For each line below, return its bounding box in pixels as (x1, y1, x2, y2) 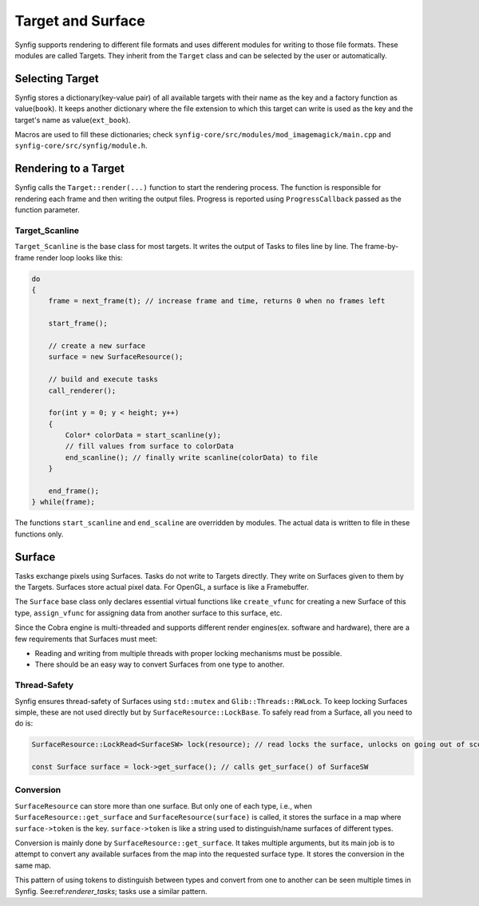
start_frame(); (48, 319, 108, 328)
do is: (14, 718, 34, 728)
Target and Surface (14, 12, 145, 30)
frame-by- (364, 242, 399, 251)
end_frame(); (48, 487, 100, 496)
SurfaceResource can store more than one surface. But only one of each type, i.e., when (14, 801, 313, 810)
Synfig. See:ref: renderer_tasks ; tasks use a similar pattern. (14, 886, 208, 896)
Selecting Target (14, 72, 99, 85)
